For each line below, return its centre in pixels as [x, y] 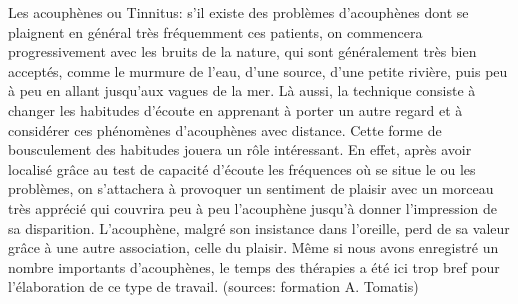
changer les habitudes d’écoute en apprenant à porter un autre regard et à [235, 109]
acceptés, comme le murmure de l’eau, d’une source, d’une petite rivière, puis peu [258, 70]
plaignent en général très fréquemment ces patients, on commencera [215, 31]
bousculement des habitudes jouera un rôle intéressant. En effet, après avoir [240, 149]
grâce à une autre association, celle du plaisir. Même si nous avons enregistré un [253, 247]
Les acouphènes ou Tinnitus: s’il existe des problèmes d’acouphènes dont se [238, 12]
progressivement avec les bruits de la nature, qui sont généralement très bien [242, 51]
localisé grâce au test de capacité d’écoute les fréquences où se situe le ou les [242, 168]
